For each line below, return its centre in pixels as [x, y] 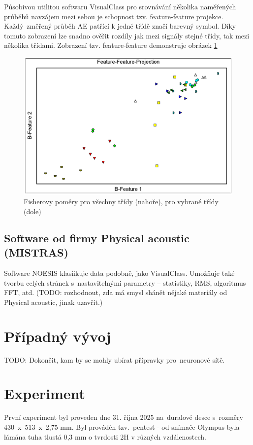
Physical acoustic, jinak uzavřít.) [53, 302]
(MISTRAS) [36, 252]
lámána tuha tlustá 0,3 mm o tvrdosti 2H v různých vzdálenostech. [105, 436]
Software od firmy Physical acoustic [97, 238]
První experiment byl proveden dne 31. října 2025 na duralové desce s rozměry [124, 417]
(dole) [32, 211]
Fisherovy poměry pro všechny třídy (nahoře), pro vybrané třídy [121, 202]
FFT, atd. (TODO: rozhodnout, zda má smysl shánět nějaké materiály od [116, 292]
